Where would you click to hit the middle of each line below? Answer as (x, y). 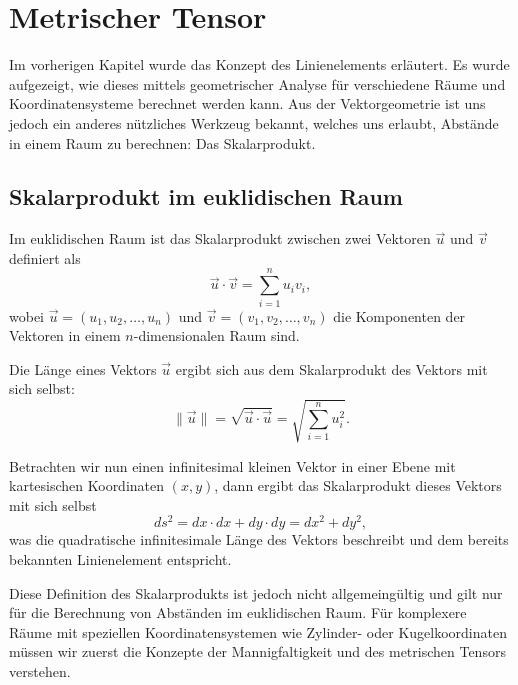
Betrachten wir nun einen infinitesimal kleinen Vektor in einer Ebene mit (232, 465)
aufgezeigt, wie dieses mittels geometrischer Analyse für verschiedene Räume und (257, 83)
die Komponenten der (399, 315)
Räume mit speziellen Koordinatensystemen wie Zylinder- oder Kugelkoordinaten (258, 631)
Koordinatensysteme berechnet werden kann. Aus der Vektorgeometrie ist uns (247, 103)
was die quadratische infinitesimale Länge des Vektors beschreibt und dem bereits (259, 539)
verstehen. (40, 670)
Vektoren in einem (65, 335)
